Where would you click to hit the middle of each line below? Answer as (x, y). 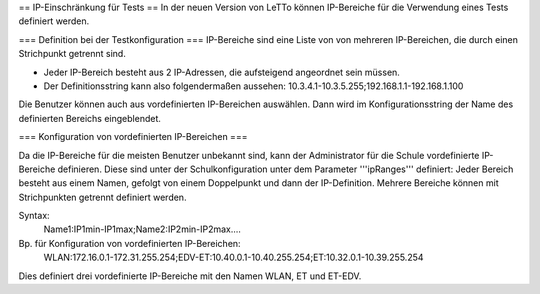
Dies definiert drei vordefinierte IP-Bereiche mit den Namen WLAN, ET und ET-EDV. (190, 276)
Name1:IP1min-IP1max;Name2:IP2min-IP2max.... (142, 229)
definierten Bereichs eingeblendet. (90, 118)
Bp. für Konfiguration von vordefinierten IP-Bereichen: (129, 243)
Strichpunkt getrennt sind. (72, 54)
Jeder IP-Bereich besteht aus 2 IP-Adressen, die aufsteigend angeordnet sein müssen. (221, 72)
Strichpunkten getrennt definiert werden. (102, 197)
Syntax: (34, 216)
